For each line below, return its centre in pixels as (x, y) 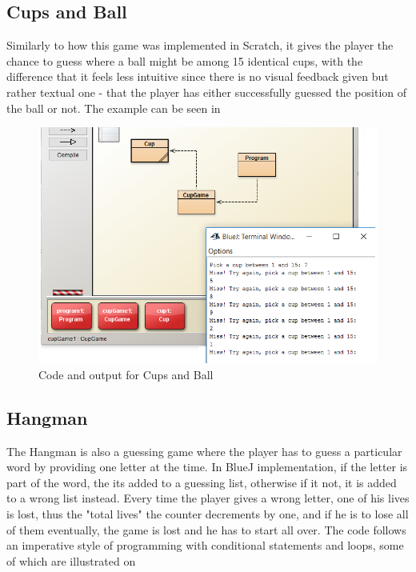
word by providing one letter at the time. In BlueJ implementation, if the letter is (207, 467)
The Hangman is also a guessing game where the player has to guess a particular (204, 451)
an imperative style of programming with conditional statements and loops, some (205, 545)
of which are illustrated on (71, 560)
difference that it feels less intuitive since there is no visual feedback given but (198, 76)
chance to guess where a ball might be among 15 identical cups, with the (185, 60)
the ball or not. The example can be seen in (114, 108)
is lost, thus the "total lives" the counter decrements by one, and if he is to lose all (208, 514)
